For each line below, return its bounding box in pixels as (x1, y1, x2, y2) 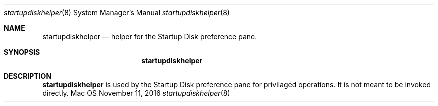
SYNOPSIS (4, 48, 40, 56)
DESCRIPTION (4, 72, 52, 80)
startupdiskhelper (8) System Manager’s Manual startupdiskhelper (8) (4, 8, 230, 17)
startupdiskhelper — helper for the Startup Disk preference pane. (42, 32, 257, 41)
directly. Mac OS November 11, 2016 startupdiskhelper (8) (42, 89, 230, 97)
